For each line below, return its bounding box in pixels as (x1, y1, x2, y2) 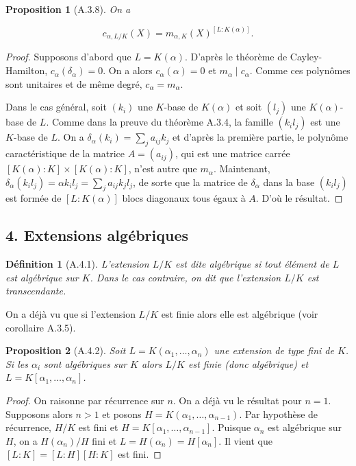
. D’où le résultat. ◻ (255, 191, 343, 205)
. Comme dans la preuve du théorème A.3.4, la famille (46, 115, 273, 129)
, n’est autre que (128, 161, 197, 176)
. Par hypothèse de (239, 406, 318, 421)
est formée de (5, 191, 62, 205)
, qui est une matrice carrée (175, 146, 290, 161)
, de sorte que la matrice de (133, 174, 248, 189)
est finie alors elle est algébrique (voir (161, 307, 318, 321)
